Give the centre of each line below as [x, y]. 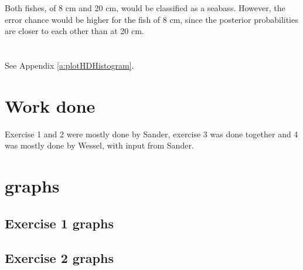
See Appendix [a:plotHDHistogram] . [69, 65]
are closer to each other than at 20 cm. [74, 31]
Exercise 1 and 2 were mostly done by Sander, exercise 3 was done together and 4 [151, 134]
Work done [50, 105]
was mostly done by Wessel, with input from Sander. [99, 145]
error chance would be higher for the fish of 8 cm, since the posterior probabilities [151, 19]
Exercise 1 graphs [59, 223]
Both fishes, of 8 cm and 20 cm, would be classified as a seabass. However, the [145, 8]
